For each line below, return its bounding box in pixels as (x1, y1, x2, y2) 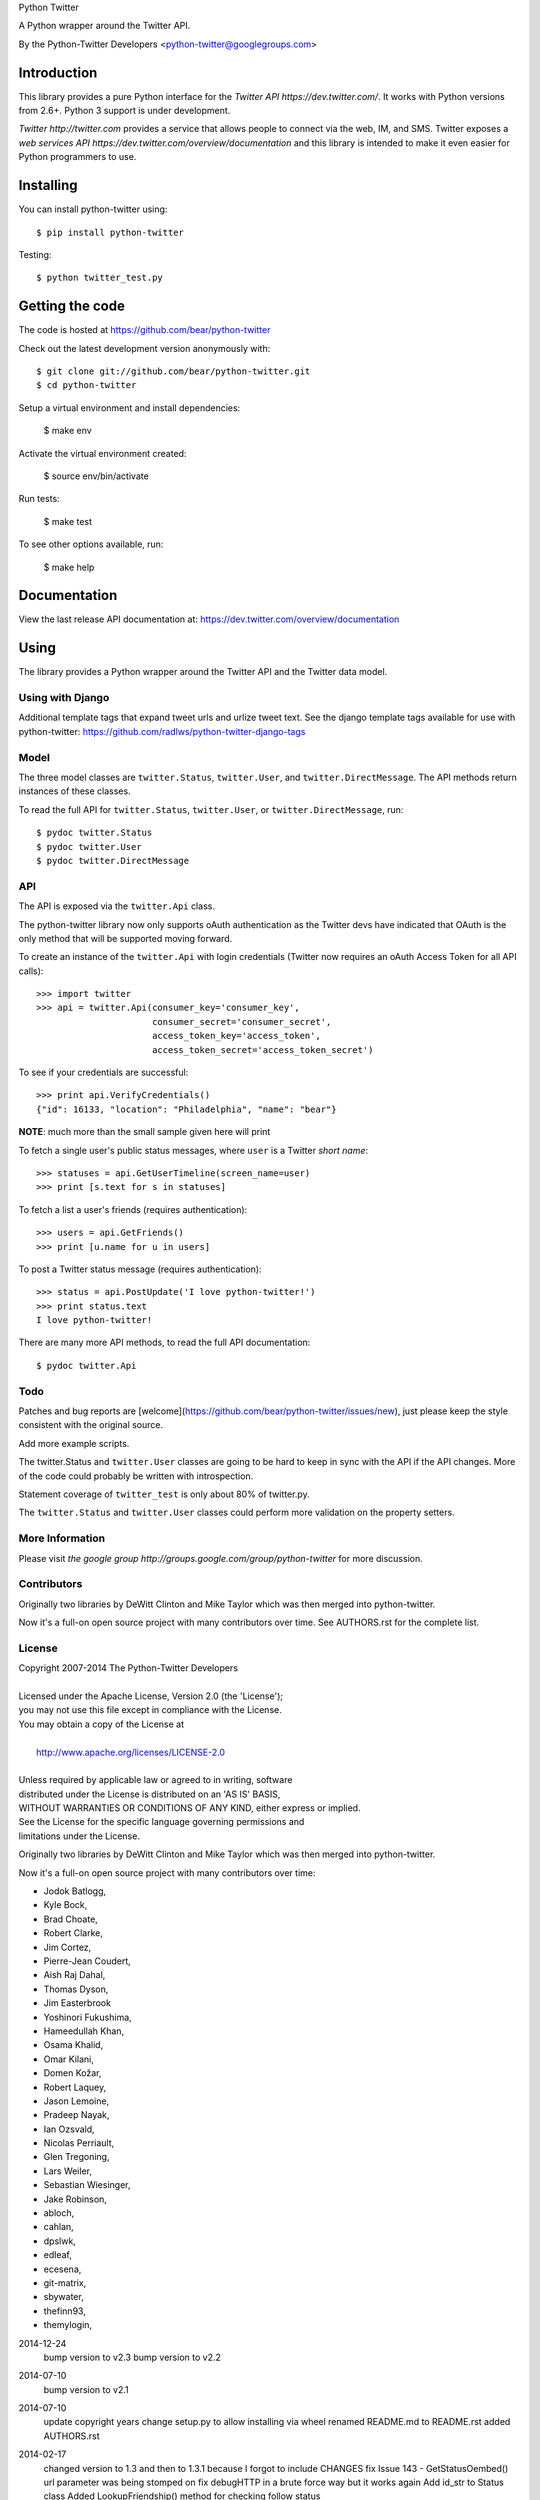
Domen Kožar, (43, 2067, 102, 2079)
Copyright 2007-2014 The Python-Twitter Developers (18, 1662, 239, 1674)
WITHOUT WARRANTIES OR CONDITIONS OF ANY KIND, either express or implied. (18, 1802, 361, 1814)
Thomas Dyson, (43, 1983, 109, 1995)
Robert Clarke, (43, 1927, 104, 1939)
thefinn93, (43, 2305, 87, 2317)
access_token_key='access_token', (151, 1030, 322, 1042)
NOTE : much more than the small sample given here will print (18, 1126, 271, 1138)
